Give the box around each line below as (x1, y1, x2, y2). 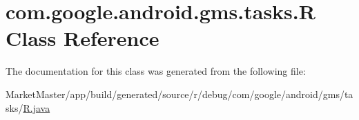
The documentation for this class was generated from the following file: (6, 64, 306, 78)
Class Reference (6, 24, 159, 52)
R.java (23, 100, 50, 115)
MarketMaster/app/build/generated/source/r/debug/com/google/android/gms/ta (6, 86, 353, 101)
